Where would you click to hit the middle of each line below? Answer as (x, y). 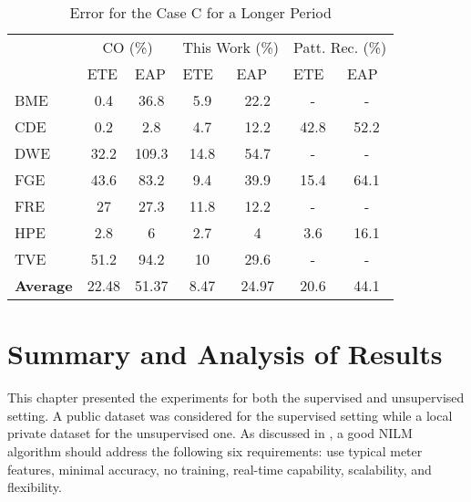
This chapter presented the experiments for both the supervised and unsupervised (236, 397)
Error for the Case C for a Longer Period (200, 12)
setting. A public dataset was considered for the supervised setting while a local (230, 415)
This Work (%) (231, 47)
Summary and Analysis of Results (225, 354)
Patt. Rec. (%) (340, 47)
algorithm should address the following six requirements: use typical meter (215, 450)
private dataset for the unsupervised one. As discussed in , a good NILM (210, 433)
